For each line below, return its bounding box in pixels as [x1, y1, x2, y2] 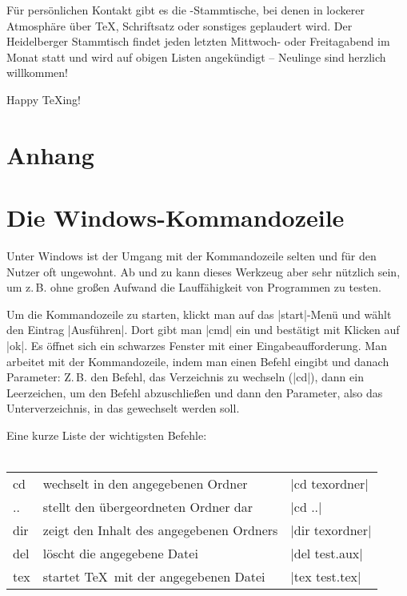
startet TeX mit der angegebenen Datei [42, 567, 265, 586]
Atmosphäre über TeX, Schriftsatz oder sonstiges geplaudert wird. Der [6, 17, 353, 34]
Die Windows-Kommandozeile [6, 201, 345, 234]
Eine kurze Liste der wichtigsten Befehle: [6, 427, 207, 443]
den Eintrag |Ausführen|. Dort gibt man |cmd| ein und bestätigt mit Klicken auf [6, 321, 400, 338]
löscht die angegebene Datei [42, 544, 198, 563]
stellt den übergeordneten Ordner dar [42, 497, 253, 517]
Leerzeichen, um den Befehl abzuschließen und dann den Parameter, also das [6, 384, 383, 401]
